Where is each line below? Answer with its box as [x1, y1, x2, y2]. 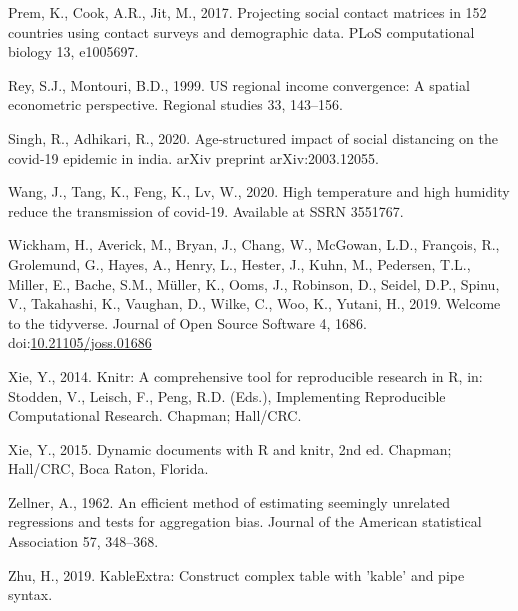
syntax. [8, 584, 53, 605]
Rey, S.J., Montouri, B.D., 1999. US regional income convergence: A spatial [8, 74, 470, 95]
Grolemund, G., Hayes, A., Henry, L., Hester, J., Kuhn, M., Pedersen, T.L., [8, 253, 471, 274]
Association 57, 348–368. [8, 531, 159, 552]
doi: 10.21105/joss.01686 [8, 332, 152, 353]
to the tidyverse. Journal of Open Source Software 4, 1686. [8, 312, 368, 333]
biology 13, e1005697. [8, 41, 139, 62]
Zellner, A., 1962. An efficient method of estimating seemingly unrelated [8, 491, 450, 512]
